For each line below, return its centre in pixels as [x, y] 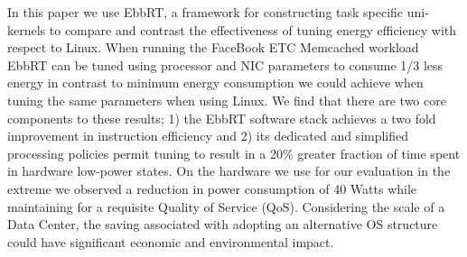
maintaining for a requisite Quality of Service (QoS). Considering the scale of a [226, 206]
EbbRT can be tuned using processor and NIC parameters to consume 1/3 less [225, 64]
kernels [27, 29]
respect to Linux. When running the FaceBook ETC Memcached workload [213, 47]
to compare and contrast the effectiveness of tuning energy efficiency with [253, 29]
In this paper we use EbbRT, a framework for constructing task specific [205, 12]
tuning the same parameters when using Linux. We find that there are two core [227, 100]
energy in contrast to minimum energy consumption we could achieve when [215, 83]
